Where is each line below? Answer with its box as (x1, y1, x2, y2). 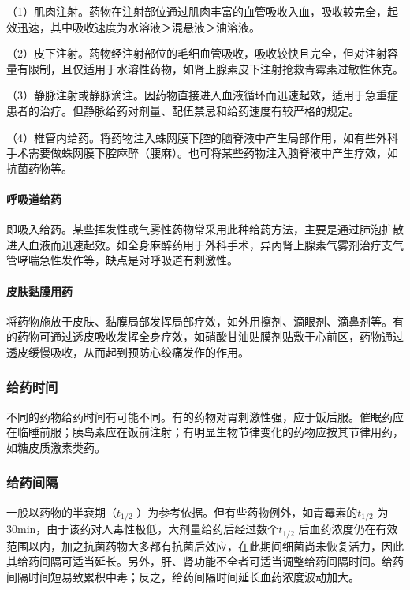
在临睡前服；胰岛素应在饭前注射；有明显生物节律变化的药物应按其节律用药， (6, 424, 404, 440)
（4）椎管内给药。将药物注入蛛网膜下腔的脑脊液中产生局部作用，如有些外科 (6, 129, 398, 145)
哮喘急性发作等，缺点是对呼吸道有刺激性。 (17, 252, 238, 268)
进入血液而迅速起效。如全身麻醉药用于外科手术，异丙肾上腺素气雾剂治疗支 (6, 236, 393, 252)
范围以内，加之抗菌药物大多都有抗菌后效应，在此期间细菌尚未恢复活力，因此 (6, 537, 404, 554)
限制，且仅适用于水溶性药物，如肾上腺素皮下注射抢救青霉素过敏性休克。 (28, 60, 404, 77)
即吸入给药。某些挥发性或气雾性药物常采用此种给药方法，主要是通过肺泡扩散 (6, 221, 404, 237)
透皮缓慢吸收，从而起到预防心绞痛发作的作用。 (6, 343, 249, 360)
